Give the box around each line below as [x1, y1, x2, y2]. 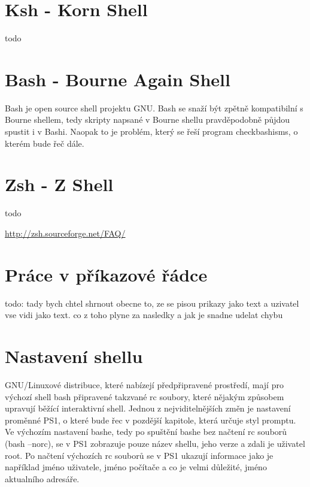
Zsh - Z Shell [5, 172, 114, 196]
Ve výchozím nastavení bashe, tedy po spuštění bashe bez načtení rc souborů [5, 425, 287, 438]
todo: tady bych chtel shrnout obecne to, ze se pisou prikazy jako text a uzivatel [5, 297, 299, 309]
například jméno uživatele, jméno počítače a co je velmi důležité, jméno [5, 461, 267, 473]
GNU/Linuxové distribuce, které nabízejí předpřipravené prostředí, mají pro [5, 378, 284, 391]
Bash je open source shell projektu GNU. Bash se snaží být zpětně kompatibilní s [5, 101, 303, 114]
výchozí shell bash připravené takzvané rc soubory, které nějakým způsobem [5, 390, 284, 403]
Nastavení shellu [5, 344, 143, 368]
